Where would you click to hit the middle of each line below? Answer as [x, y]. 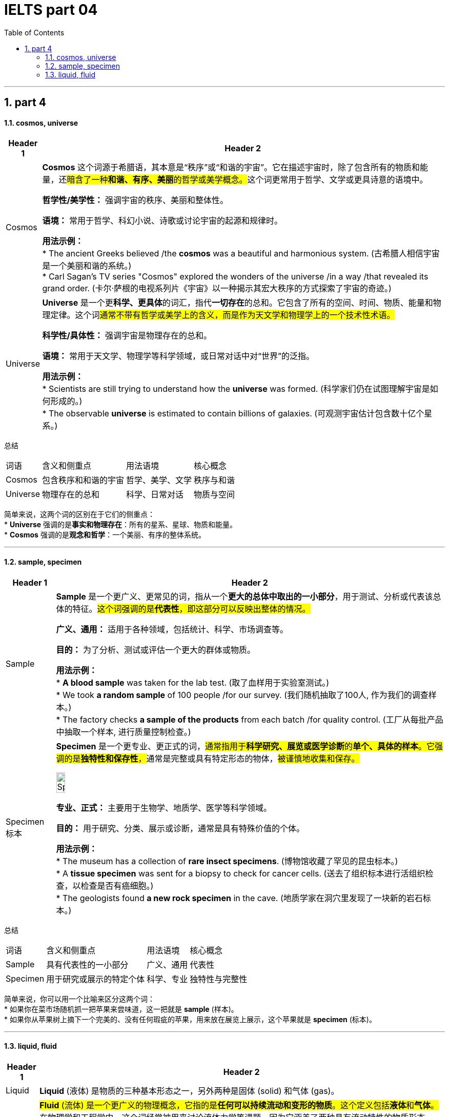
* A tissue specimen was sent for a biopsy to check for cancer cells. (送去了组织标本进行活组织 [241, 873]
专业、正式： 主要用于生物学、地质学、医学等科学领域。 [164, 807]
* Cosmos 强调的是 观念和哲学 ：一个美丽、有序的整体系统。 [105, 535]
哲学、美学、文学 [159, 480]
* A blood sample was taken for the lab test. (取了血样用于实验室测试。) [193, 682]
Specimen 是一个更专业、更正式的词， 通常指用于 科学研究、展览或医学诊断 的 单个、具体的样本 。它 [246, 746]
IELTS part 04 [51, 10]
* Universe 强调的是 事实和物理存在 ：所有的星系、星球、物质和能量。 [121, 525]
